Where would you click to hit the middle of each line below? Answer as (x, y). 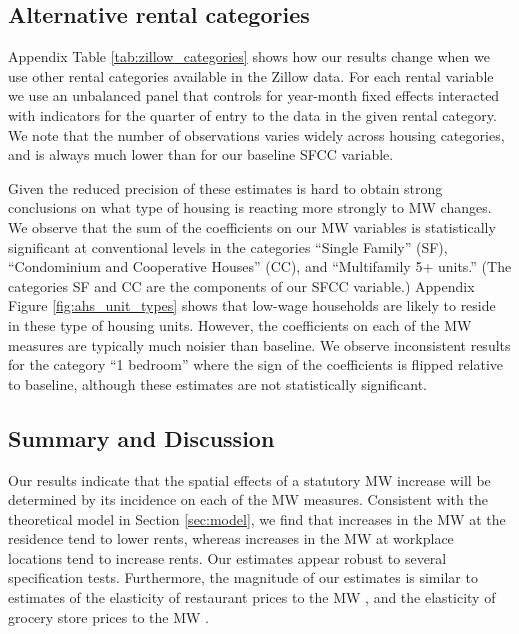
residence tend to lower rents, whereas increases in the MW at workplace (231, 538)
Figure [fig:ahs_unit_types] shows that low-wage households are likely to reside (252, 305)
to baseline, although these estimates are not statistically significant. (218, 383)
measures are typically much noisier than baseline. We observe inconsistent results (259, 344)
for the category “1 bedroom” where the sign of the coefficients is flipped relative (256, 364)
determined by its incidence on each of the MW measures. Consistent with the (248, 499)
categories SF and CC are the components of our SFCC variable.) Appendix (241, 285)
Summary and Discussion (141, 437)
